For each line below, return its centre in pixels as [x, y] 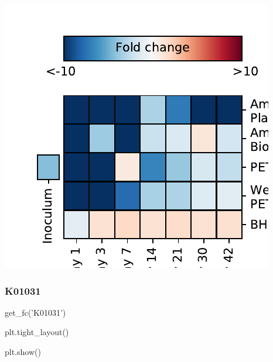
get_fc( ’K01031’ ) [35, 312]
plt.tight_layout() [37, 332]
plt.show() [23, 351]
